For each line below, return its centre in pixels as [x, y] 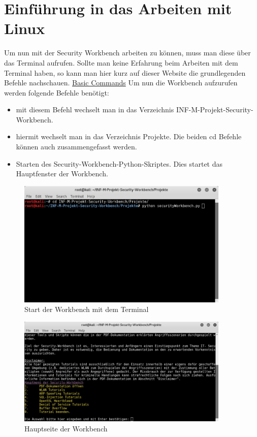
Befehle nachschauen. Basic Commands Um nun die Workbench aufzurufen [121, 83]
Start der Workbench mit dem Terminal [87, 309]
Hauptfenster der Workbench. [62, 174]
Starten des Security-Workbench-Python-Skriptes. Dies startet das [119, 163]
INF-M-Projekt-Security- [215, 110]
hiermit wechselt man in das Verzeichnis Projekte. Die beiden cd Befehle [129, 136]
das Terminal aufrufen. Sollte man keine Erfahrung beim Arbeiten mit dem [121, 62]
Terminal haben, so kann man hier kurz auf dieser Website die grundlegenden [125, 72]
